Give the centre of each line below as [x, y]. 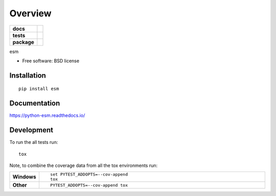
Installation [28, 75]
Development [31, 130]
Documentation [35, 103]
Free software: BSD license [51, 61]
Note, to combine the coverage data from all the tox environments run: [84, 165]
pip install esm [39, 89]
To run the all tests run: [34, 142]
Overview [30, 13]
